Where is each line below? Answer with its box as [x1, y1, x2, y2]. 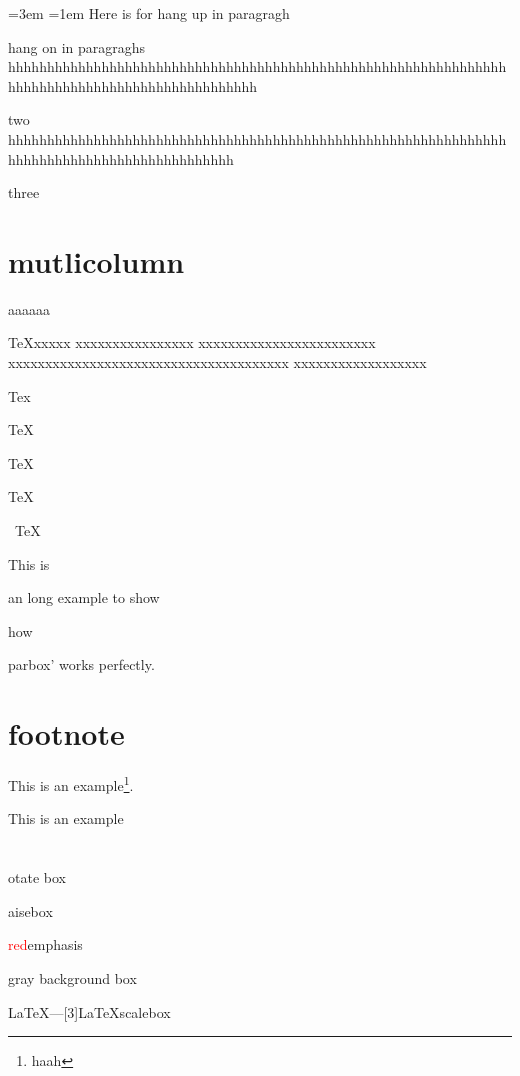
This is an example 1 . [8, 772, 134, 795]
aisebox [8, 900, 53, 921]
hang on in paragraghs [8, 36, 146, 57]
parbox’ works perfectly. [8, 654, 155, 675]
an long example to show [8, 587, 160, 608]
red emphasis [8, 934, 83, 955]
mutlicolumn [8, 240, 185, 281]
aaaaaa [8, 298, 50, 319]
